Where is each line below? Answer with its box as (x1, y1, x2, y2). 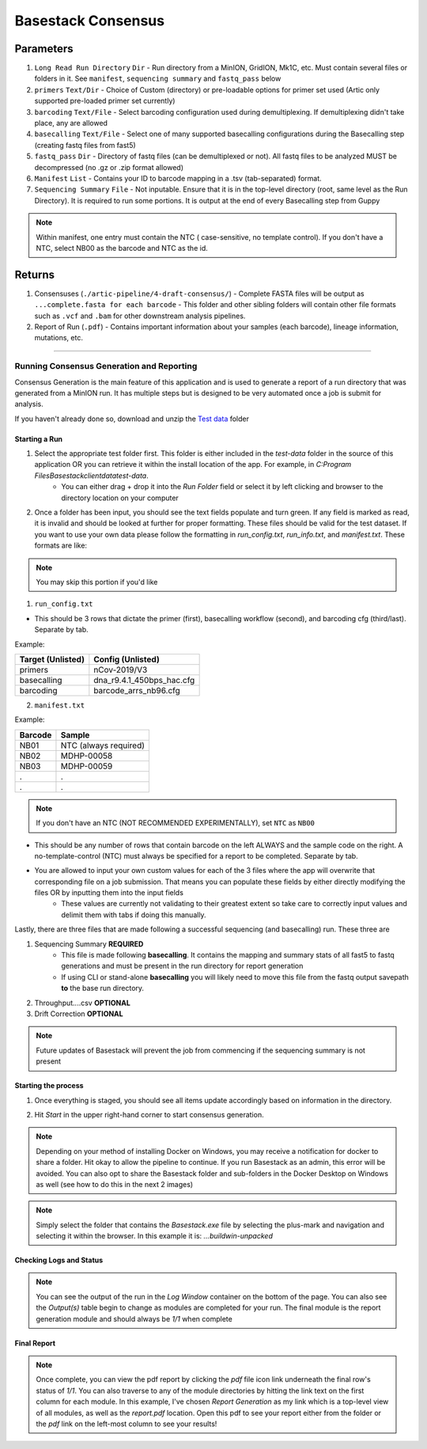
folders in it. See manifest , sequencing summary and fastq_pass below (34, 74, 282, 83)
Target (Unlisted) (19, 654, 85, 665)
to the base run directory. (61, 984, 145, 993)
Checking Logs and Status (14, 1255, 104, 1265)
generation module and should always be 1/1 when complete (36, 1314, 232, 1323)
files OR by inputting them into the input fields (34, 888, 183, 897)
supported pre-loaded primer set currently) (34, 96, 176, 106)
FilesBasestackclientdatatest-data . (34, 471, 149, 480)
